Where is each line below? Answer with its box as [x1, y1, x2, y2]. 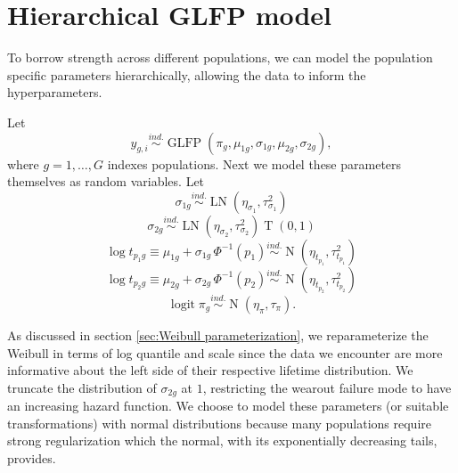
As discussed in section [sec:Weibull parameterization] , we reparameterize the [7, 325, 429, 344]
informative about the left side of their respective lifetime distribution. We [7, 361, 413, 379]
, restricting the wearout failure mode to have [202, 378, 452, 396]
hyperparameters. [7, 83, 102, 102]
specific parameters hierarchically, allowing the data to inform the [7, 65, 366, 84]
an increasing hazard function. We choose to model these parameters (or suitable [7, 396, 449, 415]
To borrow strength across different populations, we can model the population [7, 48, 433, 67]
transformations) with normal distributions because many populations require [7, 413, 431, 432]
